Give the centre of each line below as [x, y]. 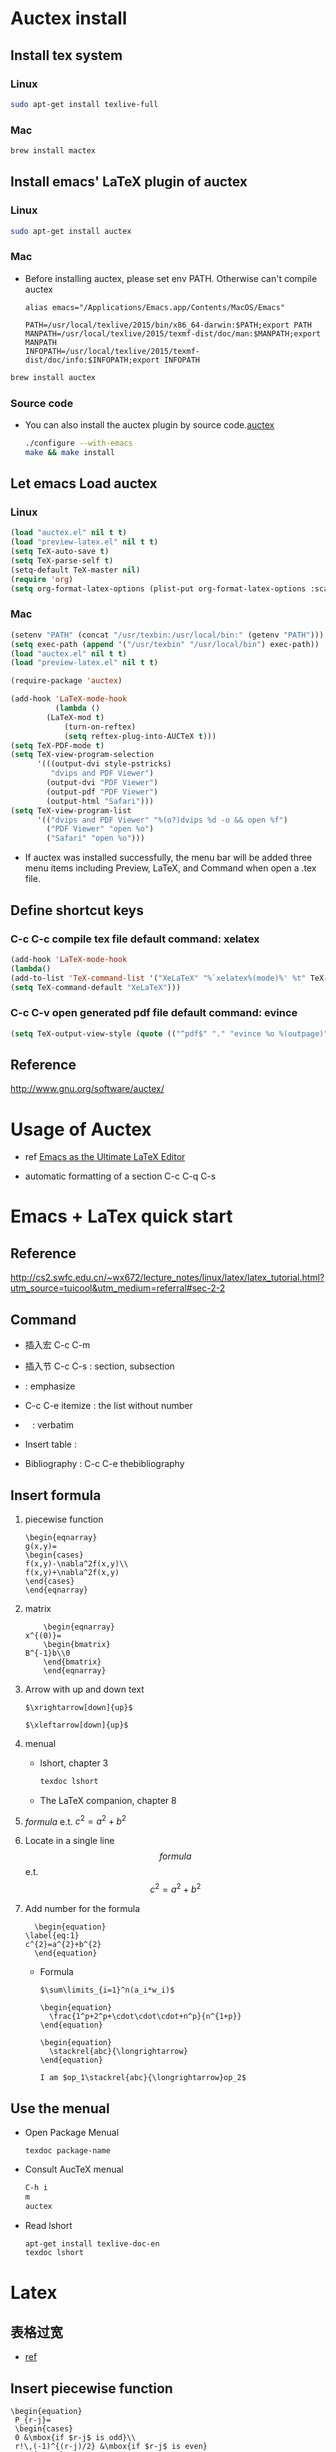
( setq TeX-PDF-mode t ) [57, 745]
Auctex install [69, 18]
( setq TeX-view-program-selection [82, 755]
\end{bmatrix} [72, 1662]
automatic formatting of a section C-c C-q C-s [120, 1176]
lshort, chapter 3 [74, 1763]
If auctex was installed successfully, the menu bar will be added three [168, 858]
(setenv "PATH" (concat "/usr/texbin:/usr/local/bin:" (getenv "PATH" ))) [167, 635]
